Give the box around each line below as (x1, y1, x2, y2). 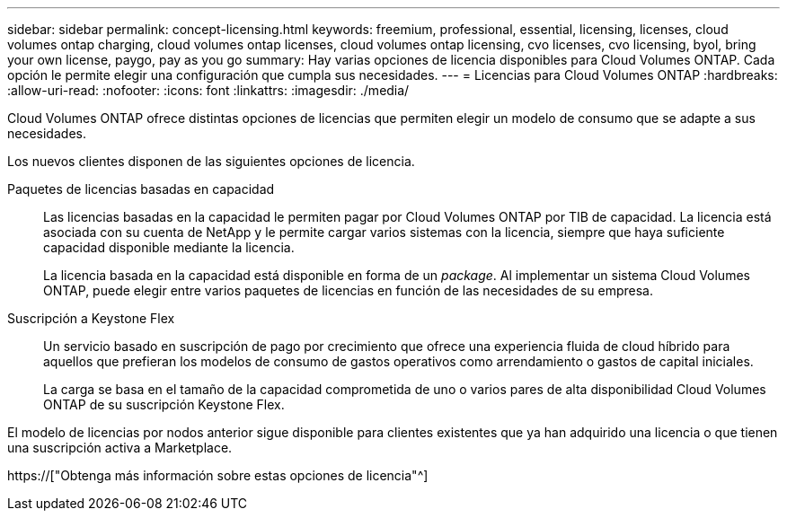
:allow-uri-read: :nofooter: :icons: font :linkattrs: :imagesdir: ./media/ (7, 83, 410, 98)
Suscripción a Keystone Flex (7, 311, 175, 326)
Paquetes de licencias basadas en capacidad (7, 181, 275, 197)
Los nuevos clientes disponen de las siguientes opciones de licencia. (7, 154, 415, 169)
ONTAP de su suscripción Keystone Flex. (43, 397, 285, 412)
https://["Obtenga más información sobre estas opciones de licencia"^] (7, 468, 429, 483)
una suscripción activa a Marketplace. (7, 440, 233, 455)
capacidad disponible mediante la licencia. (43, 240, 295, 255)
